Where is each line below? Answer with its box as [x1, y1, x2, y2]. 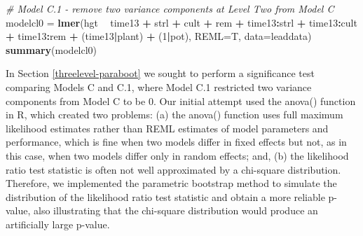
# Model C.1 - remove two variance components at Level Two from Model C [6, 1, 334, 15]
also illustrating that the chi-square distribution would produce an [34, 203, 318, 218]
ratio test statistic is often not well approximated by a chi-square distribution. [6, 162, 341, 176]
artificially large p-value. [6, 216, 110, 231]
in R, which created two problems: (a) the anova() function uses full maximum [6, 107, 343, 122]
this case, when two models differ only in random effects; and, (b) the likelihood [6, 148, 349, 162]
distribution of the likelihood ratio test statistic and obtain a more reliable [6, 189, 325, 204]
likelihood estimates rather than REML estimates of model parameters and [6, 120, 329, 135]
